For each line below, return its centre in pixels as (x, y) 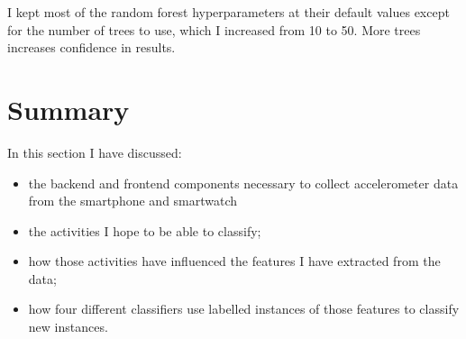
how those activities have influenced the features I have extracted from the (234, 261)
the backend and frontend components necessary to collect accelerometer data (243, 183)
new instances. (68, 327)
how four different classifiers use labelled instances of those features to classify (244, 309)
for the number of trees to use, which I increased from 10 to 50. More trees (214, 29)
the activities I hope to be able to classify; (145, 230)
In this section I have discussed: (95, 152)
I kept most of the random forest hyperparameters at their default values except (228, 12)
